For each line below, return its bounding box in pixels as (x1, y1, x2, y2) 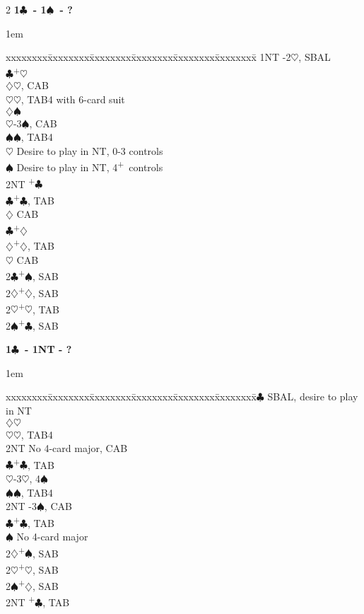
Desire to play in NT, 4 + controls (16, 158, 163, 175)
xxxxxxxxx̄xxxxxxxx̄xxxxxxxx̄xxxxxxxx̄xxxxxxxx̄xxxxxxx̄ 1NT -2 (6, 50, 291, 64)
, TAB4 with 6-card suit (20, 92, 125, 107)
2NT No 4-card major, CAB (6, 441, 128, 456)
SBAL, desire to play (267, 389, 358, 404)
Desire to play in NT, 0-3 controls (16, 143, 163, 158)
